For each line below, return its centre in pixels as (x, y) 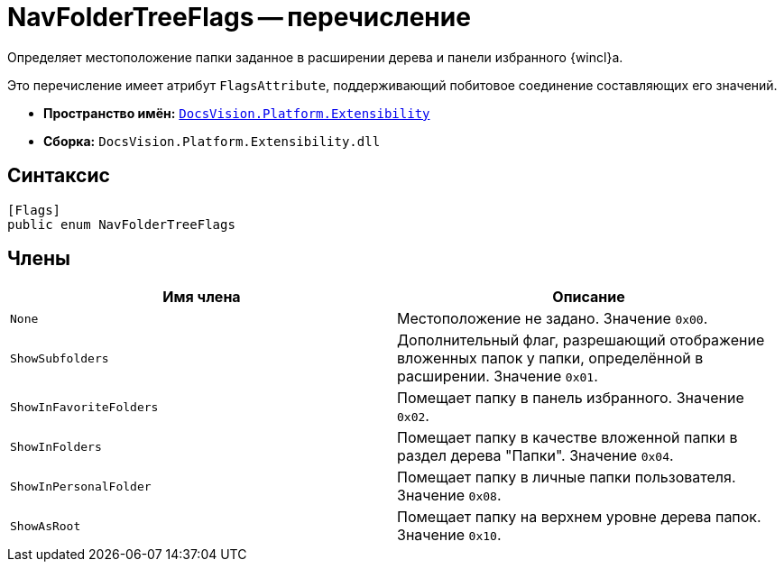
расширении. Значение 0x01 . (498, 376)
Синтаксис (59, 176)
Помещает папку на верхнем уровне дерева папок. (579, 517)
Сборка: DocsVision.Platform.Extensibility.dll (212, 141)
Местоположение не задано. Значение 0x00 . (553, 319)
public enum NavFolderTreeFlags (121, 224)
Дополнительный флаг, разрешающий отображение (581, 340)
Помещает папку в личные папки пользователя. (567, 477)
